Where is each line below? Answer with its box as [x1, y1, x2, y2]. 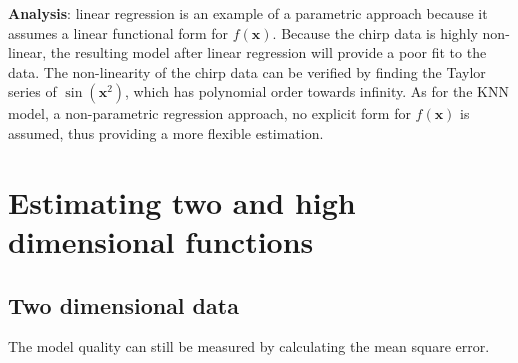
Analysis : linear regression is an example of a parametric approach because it [8, 3, 488, 23]
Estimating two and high [8, 181, 356, 222]
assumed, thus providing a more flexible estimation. [8, 122, 324, 143]
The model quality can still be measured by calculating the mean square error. [8, 336, 490, 357]
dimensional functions [8, 220, 314, 261]
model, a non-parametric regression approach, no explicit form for [8, 103, 411, 124]
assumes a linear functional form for [8, 22, 229, 43]
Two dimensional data [8, 289, 239, 320]
